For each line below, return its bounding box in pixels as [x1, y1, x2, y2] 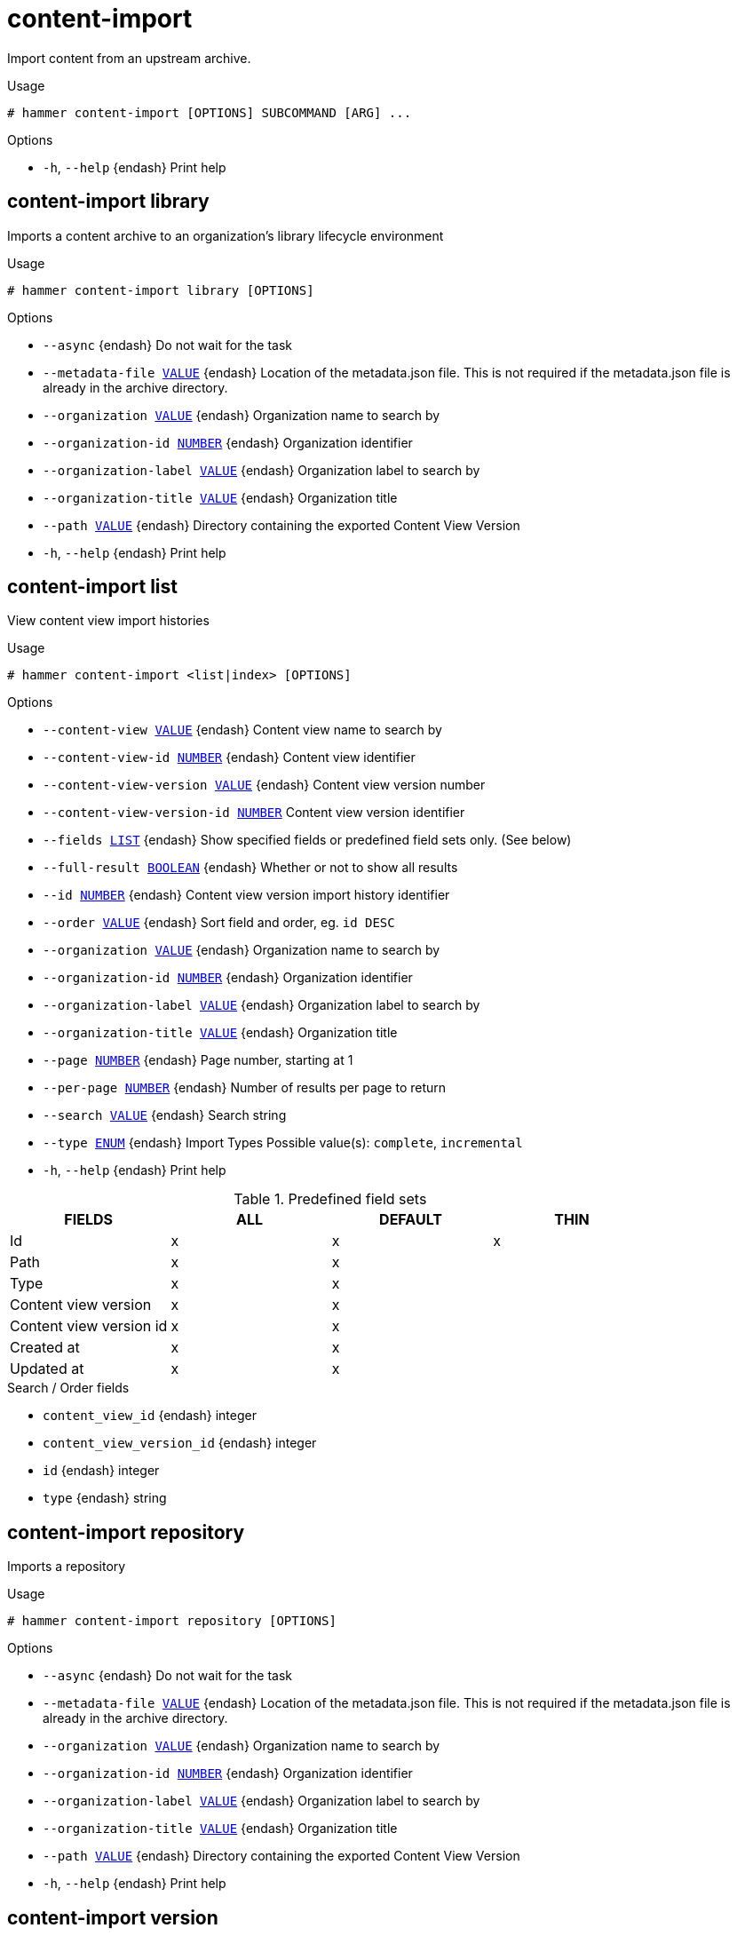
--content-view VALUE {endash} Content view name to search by [43, 722, 442, 738]
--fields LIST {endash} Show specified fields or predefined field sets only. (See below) [43, 832, 572, 848]
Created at [10, 1338, 80, 1357]
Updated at [10, 1360, 84, 1378]
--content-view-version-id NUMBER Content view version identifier [43, 805, 465, 821]
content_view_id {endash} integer [43, 1408, 257, 1424]
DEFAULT [379, 1210, 442, 1229]
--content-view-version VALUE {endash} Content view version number [43, 777, 486, 793]
